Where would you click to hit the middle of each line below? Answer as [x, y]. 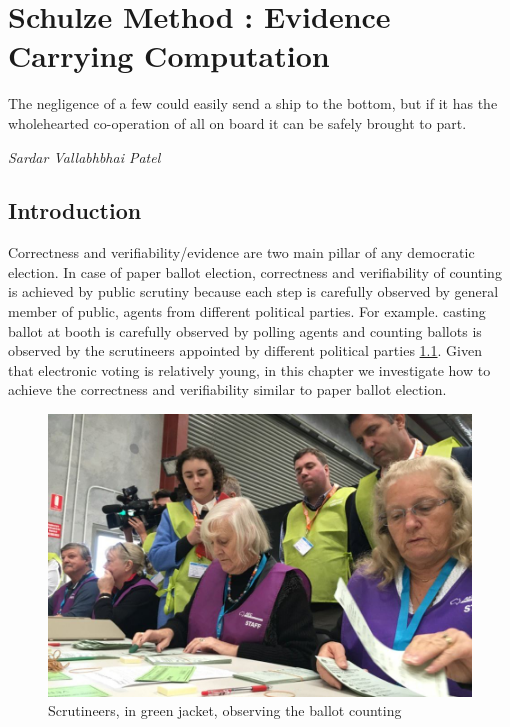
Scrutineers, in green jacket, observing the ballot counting [225, 710]
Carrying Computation [169, 55]
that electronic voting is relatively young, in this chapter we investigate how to [249, 369]
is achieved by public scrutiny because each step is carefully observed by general [253, 291]
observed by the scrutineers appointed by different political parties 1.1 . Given [245, 350]
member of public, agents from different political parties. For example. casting [247, 311]
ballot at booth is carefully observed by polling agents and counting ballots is [245, 330]
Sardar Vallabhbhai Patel [84, 156]
